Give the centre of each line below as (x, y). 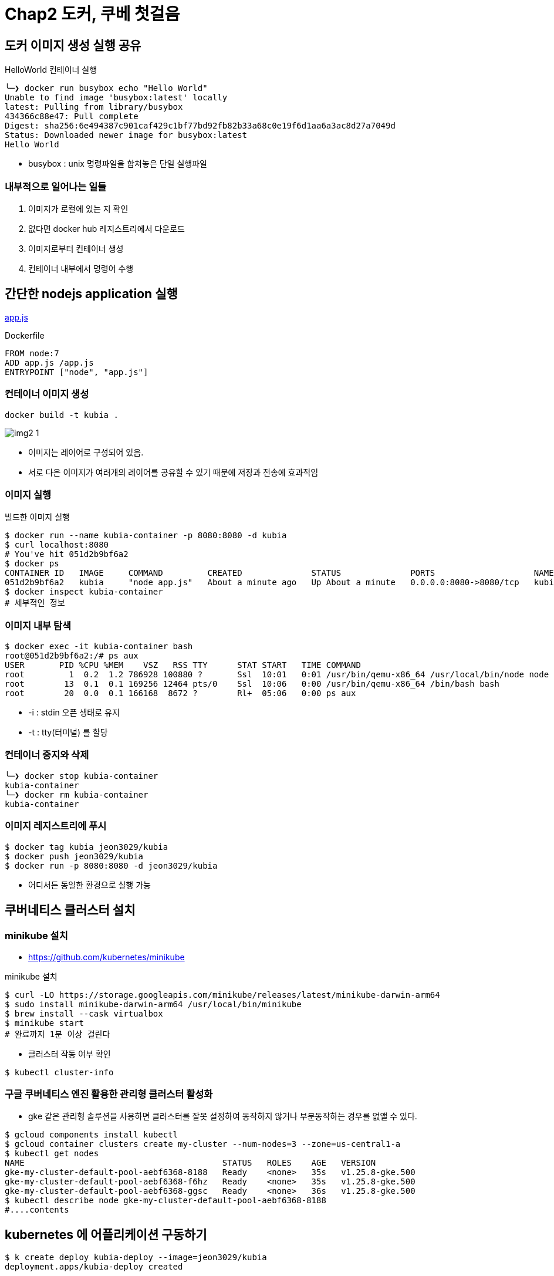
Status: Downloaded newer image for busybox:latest (126, 135)
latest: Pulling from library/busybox (94, 107)
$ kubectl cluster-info (59, 1072)
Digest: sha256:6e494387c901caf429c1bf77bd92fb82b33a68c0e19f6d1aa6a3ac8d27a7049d (200, 126)
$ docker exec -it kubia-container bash (99, 647)
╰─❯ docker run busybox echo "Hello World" (106, 88)
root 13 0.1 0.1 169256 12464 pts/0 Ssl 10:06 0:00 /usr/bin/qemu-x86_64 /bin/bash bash (252, 684)
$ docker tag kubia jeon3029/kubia (87, 847)
